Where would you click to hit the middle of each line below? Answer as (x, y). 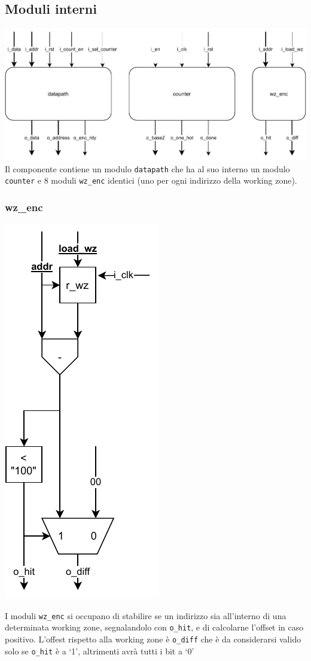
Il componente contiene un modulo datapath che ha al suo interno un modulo (147, 168)
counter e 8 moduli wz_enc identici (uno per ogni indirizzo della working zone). (151, 180)
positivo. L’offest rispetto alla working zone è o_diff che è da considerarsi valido (153, 639)
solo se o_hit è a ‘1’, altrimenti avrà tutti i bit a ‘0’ (100, 651)
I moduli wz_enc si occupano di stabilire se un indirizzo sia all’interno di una (146, 615)
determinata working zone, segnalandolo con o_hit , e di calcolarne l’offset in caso (154, 627)
